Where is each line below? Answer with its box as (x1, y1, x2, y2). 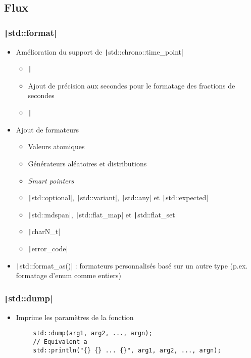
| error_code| (28, 243, 68, 254)
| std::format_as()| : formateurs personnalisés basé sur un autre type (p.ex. (16, 260, 248, 271)
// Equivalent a (33, 338, 87, 345)
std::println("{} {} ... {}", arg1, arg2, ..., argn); (33, 346, 221, 354)
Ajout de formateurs (16, 124, 79, 135)
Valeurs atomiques (28, 141, 85, 152)
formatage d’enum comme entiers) (16, 270, 121, 281)
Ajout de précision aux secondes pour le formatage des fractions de (28, 80, 235, 91)
